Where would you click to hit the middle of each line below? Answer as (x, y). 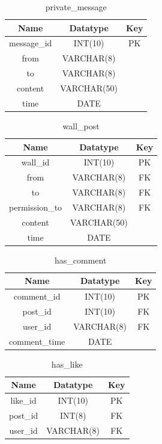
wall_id (35, 162)
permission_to (36, 207)
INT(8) (73, 415)
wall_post (81, 125)
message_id (31, 43)
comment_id (37, 296)
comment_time (37, 341)
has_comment (81, 260)
